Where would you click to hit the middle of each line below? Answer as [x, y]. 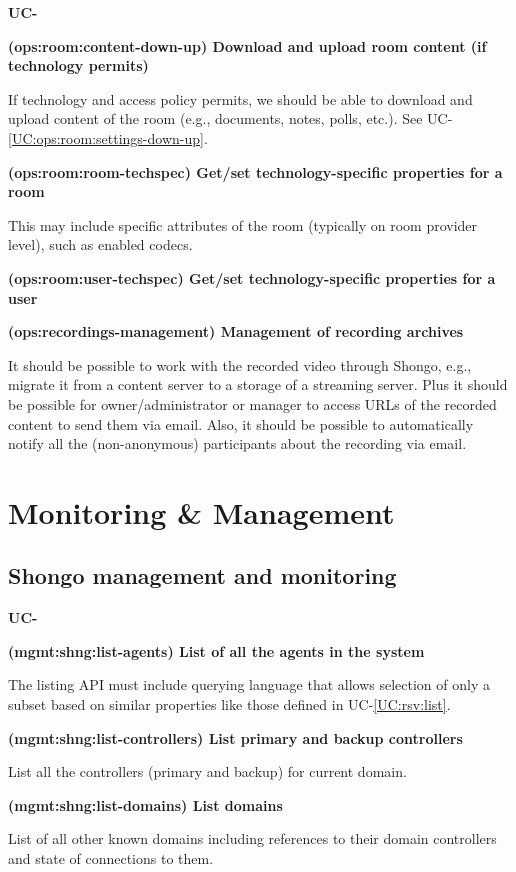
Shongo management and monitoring [202, 575]
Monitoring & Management [201, 511]
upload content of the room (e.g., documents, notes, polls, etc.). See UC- [230, 118]
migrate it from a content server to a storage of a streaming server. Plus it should [258, 384]
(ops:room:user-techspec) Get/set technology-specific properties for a [252, 277]
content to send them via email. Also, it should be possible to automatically [241, 423]
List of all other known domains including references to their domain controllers [252, 838]
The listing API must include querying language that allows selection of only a [249, 684]
